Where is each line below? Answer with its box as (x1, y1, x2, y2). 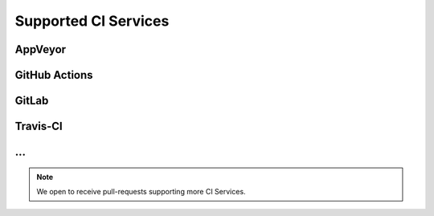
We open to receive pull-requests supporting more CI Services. (36, 187, 246, 197)
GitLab (14, 94, 49, 108)
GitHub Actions (14, 68, 93, 82)
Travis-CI (14, 120, 63, 133)
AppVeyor (14, 43, 67, 56)
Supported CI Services (14, 12, 170, 30)
